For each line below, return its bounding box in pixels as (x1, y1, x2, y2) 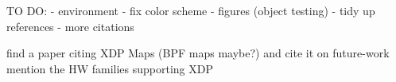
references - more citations (6, 18, 134, 34)
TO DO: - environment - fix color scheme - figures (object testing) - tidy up (6, 2, 375, 18)
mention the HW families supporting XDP (6, 60, 213, 76)
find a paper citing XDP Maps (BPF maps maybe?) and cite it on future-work (6, 45, 390, 61)
